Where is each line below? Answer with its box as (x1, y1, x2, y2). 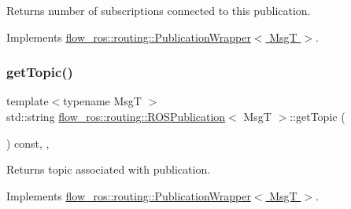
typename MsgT (63, 93, 142, 109)
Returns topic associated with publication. (6, 161, 211, 178)
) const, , (6, 134, 50, 151)
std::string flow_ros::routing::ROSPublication (6, 108, 226, 124)
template (6, 93, 49, 109)
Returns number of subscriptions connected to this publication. (6, 2, 311, 18)
